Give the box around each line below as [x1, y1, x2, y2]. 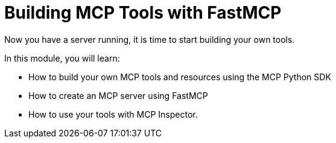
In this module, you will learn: [4, 52, 120, 63]
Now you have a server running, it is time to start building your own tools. [4, 34, 295, 45]
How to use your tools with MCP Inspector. [28, 109, 198, 119]
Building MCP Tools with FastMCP [4, 2, 282, 23]
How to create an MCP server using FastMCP [28, 90, 208, 101]
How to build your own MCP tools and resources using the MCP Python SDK [28, 71, 331, 82]
